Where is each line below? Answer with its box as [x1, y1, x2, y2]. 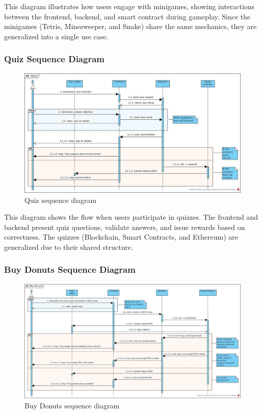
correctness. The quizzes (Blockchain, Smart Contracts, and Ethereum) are [4, 231, 239, 242]
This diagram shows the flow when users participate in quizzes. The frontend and [4, 212, 258, 222]
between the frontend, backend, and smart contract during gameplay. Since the [4, 11, 251, 21]
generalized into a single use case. [4, 31, 109, 41]
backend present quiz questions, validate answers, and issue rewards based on [4, 221, 245, 232]
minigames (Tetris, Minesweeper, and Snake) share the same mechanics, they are [4, 21, 257, 32]
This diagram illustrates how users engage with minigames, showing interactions [4, 1, 255, 11]
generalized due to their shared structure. [4, 241, 134, 252]
